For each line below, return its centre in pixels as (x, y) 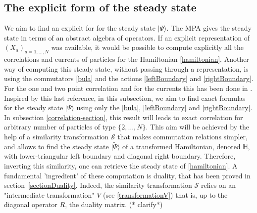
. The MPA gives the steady (209, 28)
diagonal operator (31, 204)
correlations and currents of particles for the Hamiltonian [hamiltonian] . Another (127, 59)
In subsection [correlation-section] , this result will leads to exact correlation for (124, 117)
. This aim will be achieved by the (198, 127)
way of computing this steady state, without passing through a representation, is (126, 68)
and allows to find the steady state (56, 146)
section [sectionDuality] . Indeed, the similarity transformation (98, 185)
